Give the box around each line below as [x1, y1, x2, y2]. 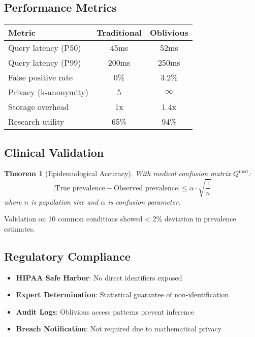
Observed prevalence [114, 184, 178, 192]
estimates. [4, 223, 35, 234]
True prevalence [55, 184, 105, 192]
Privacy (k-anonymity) [8, 86, 89, 98]
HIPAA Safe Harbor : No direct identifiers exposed [16, 272, 182, 283]
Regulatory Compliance [4, 248, 131, 264]
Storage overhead [8, 101, 69, 113]
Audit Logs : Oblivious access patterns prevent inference [16, 306, 194, 317]
